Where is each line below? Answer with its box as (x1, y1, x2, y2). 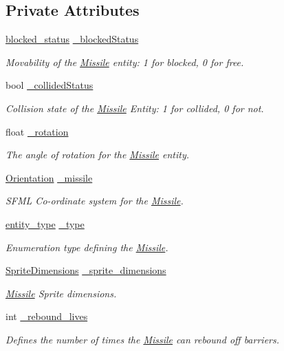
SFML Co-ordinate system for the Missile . (6, 193, 184, 208)
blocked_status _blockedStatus (6, 32, 139, 46)
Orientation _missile (6, 170, 93, 184)
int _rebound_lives (6, 309, 88, 323)
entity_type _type (6, 216, 85, 231)
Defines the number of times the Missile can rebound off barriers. (6, 332, 279, 346)
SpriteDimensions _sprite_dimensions (6, 263, 166, 277)
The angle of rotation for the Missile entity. (6, 147, 190, 162)
